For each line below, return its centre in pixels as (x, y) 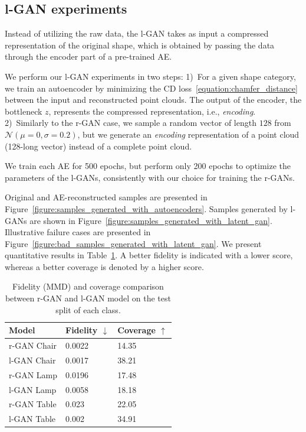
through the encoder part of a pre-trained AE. (88, 56)
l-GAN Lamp (33, 389)
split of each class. (88, 309)
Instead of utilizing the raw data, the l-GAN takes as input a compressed (137, 33)
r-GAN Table (33, 404)
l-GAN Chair (32, 360)
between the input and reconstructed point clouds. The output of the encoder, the (153, 100)
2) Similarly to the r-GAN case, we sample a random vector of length (131, 123)
